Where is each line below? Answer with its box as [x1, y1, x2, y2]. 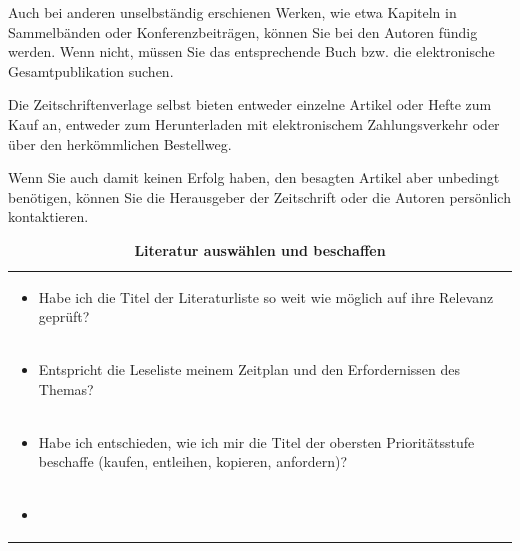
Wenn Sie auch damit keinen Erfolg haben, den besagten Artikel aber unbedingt [8, 167, 500, 188]
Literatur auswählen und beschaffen [134, 239, 386, 260]
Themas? [38, 378, 94, 399]
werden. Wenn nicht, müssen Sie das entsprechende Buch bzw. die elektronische [8, 41, 495, 62]
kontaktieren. [8, 206, 89, 227]
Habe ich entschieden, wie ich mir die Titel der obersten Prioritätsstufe [38, 431, 475, 452]
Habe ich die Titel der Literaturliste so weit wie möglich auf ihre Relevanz [38, 286, 494, 307]
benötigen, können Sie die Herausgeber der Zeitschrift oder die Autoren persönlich [8, 186, 511, 207]
